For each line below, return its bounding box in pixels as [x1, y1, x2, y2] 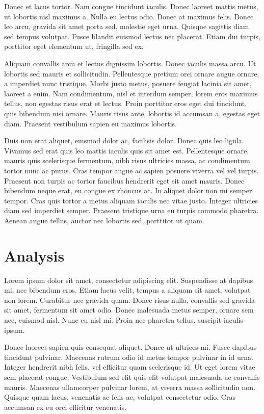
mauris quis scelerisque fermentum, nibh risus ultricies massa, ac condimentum [4, 155, 250, 166]
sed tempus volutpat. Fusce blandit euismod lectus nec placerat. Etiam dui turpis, [4, 31, 261, 41]
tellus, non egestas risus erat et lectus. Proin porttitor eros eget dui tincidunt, [4, 98, 247, 109]
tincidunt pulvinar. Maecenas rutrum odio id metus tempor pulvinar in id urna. [4, 351, 253, 362]
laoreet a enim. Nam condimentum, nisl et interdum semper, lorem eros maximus [4, 88, 258, 98]
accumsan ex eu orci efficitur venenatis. [4, 401, 127, 412]
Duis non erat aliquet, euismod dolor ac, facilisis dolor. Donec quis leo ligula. [4, 135, 244, 146]
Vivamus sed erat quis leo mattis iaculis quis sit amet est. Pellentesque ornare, [4, 145, 249, 156]
